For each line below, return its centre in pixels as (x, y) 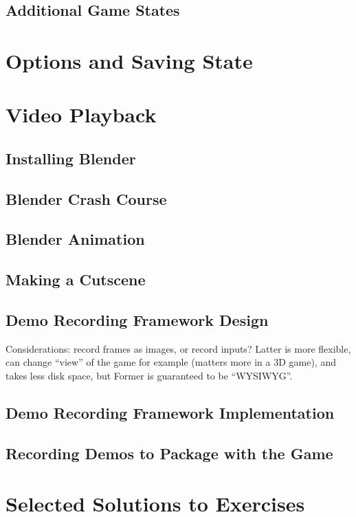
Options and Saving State (129, 60)
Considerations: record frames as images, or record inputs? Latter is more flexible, (178, 348)
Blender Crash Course (86, 198)
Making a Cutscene (76, 279)
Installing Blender (71, 158)
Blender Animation (75, 239)
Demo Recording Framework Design (137, 320)
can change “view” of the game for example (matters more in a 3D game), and (171, 362)
